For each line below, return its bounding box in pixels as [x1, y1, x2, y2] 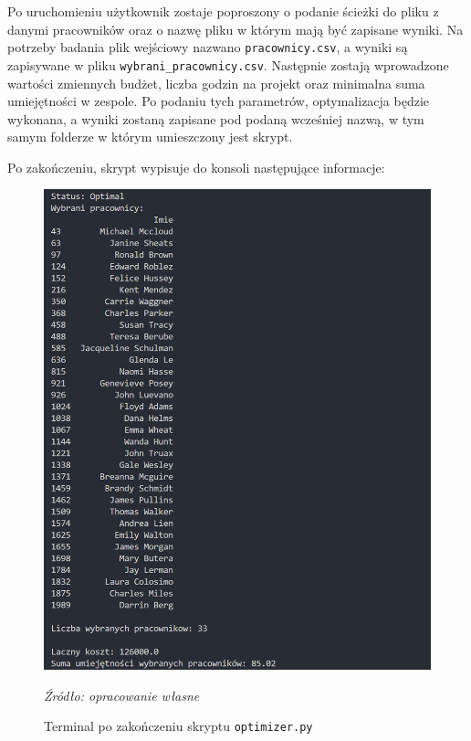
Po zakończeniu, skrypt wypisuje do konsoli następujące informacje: [7, 157, 385, 176]
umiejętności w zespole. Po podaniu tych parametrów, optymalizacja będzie [7, 91, 430, 111]
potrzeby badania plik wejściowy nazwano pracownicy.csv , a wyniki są [7, 37, 408, 57]
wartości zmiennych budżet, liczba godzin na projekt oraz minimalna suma [7, 73, 425, 92]
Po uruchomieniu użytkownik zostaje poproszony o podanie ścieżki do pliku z [7, 2, 439, 20]
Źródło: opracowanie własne [44, 685, 200, 704]
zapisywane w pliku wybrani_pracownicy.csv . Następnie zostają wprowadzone [7, 55, 449, 74]
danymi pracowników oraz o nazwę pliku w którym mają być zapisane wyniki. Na [7, 19, 464, 38]
